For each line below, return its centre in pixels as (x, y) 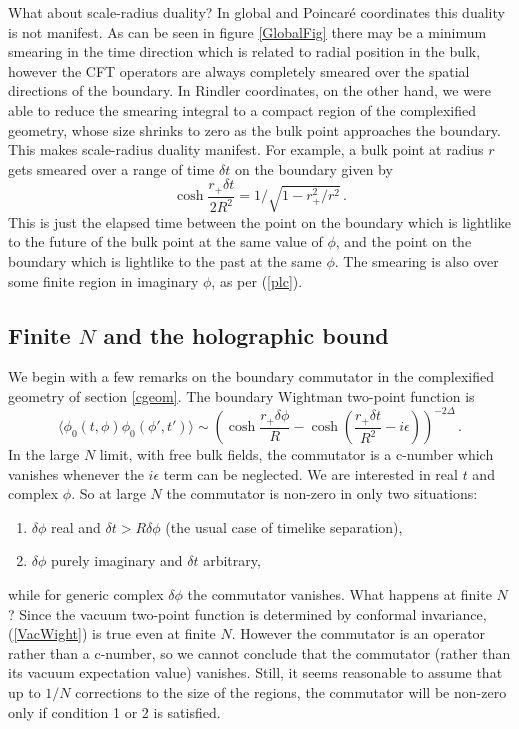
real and (76, 526)
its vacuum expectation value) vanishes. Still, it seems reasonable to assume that (255, 672)
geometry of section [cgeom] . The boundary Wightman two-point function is (241, 396)
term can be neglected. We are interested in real (310, 473)
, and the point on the (403, 241)
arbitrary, (232, 560)
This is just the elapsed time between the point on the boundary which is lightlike (259, 221)
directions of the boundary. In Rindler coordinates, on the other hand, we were (249, 90)
